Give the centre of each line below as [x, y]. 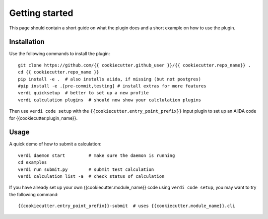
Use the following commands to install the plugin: [60, 54]
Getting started [41, 13]
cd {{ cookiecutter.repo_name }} [59, 72]
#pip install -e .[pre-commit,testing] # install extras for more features [112, 86]
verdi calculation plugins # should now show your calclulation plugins [110, 100]
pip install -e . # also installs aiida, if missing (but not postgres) [110, 79]
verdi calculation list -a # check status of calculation [91, 177]
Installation [27, 42]
